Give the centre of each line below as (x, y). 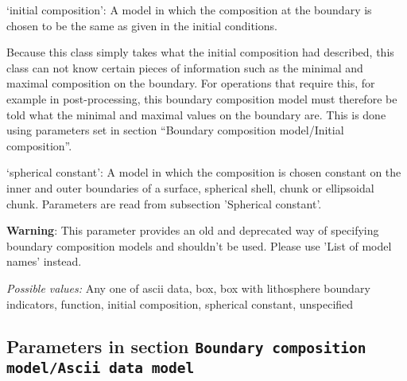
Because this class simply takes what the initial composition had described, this (200, 52)
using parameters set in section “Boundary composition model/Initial (175, 130)
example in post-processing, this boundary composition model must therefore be (202, 98)
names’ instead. (44, 261)
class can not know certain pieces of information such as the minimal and (185, 67)
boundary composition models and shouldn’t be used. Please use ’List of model (199, 245)
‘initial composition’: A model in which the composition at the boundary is (189, 10)
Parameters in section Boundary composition (186, 346)
